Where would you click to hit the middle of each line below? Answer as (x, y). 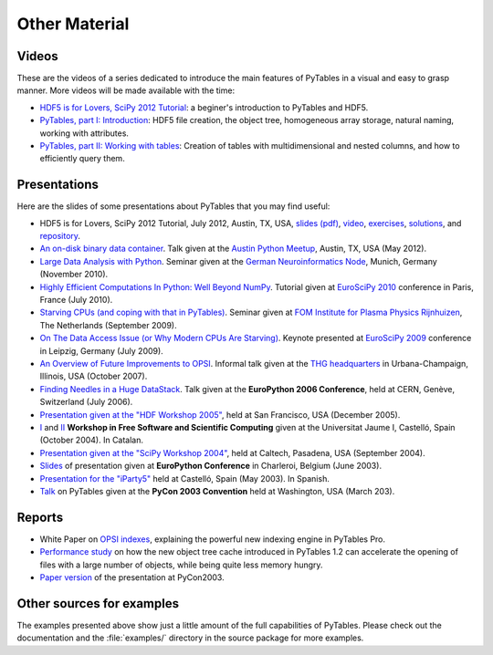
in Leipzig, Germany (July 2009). (101, 350)
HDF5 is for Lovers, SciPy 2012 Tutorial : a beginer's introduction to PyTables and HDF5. (204, 107)
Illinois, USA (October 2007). (94, 376)
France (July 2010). (76, 300)
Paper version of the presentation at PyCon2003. (132, 577)
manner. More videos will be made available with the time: (126, 90)
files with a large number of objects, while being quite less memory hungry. (181, 565)
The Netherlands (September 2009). (108, 325)
